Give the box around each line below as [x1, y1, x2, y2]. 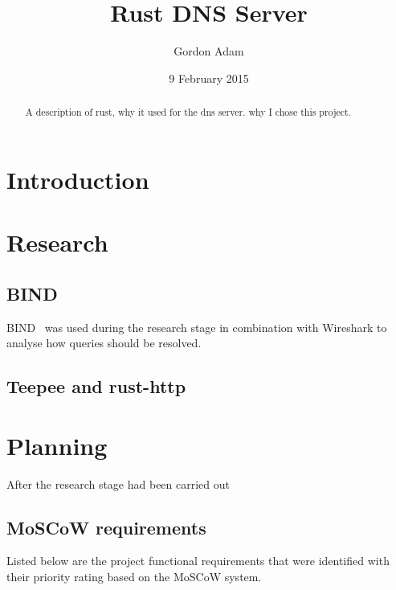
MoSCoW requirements [6, 514, 206, 539]
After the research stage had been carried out [6, 475, 230, 492]
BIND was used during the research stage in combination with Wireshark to [6, 318, 387, 335]
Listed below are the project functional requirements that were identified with [6, 552, 390, 569]
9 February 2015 [169, 69, 249, 86]
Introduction [6, 162, 149, 195]
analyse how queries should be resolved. [6, 334, 202, 351]
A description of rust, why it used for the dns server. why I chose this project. [25, 105, 352, 119]
